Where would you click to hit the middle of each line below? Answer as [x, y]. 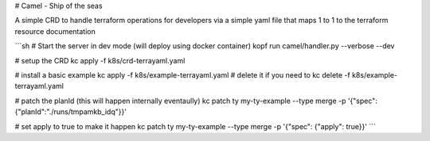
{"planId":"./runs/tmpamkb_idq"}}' [71, 112]
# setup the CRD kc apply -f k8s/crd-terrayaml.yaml [100, 60]
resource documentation [55, 31]
